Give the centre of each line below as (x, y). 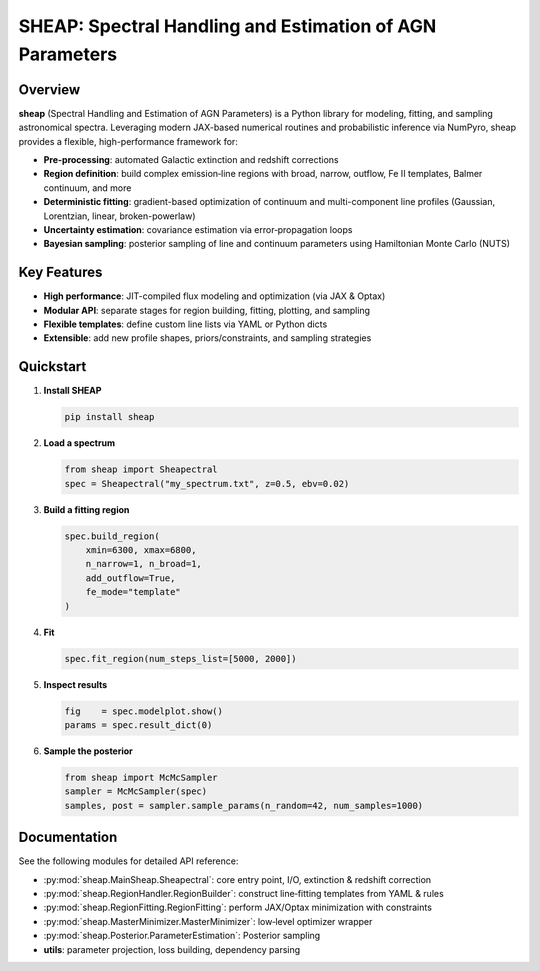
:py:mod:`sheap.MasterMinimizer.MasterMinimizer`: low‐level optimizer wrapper (208, 921)
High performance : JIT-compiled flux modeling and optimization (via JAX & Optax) (214, 296)
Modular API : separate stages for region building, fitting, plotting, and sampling (206, 310)
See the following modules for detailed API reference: (128, 861)
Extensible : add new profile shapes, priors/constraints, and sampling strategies (207, 338)
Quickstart (52, 366)
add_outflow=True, (130, 578)
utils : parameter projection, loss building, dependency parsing (172, 949)
